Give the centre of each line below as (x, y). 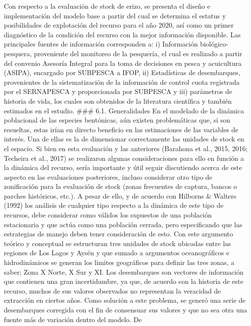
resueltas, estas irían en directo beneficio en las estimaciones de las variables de (121, 129)
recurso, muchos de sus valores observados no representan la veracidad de (112, 290)
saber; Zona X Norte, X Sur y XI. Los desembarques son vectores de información (124, 272)
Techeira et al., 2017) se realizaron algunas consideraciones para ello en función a (124, 158)
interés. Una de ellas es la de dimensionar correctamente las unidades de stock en (124, 139)
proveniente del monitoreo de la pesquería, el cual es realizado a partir (138, 53)
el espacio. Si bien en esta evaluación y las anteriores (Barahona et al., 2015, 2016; (126, 148)
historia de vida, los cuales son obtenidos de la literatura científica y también (118, 101)
